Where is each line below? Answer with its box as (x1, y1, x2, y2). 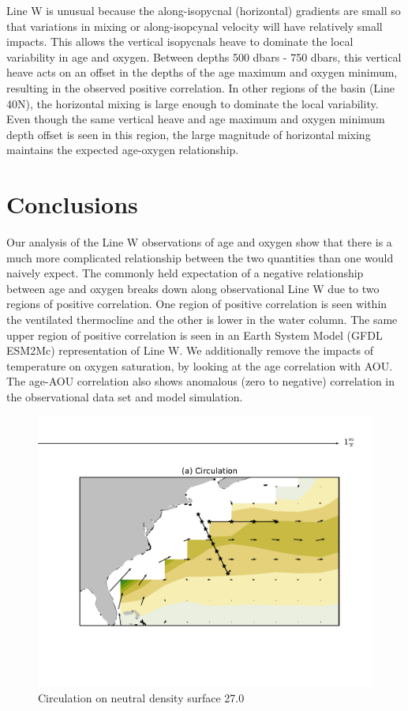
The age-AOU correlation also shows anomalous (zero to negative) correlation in (6, 373, 395, 389)
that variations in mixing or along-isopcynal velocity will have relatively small (6, 17, 383, 34)
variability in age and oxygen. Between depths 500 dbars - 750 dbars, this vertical (6, 48, 402, 65)
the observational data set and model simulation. (6, 389, 243, 404)
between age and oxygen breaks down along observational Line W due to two (6, 280, 380, 296)
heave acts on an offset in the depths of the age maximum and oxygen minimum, (6, 64, 398, 81)
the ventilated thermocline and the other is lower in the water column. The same (6, 311, 398, 328)
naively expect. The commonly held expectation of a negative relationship (6, 265, 364, 281)
